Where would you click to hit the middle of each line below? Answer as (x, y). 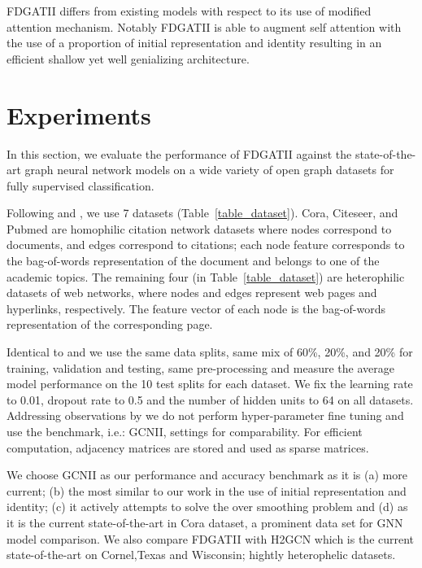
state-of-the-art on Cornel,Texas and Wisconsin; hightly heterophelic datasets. (201, 555)
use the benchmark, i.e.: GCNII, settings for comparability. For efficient (185, 431)
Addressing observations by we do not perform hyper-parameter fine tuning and (205, 415)
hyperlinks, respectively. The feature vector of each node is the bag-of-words (196, 308)
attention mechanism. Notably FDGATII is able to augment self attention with (204, 26)
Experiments (79, 114)
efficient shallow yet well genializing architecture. (128, 58)
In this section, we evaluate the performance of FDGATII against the (179, 153)
